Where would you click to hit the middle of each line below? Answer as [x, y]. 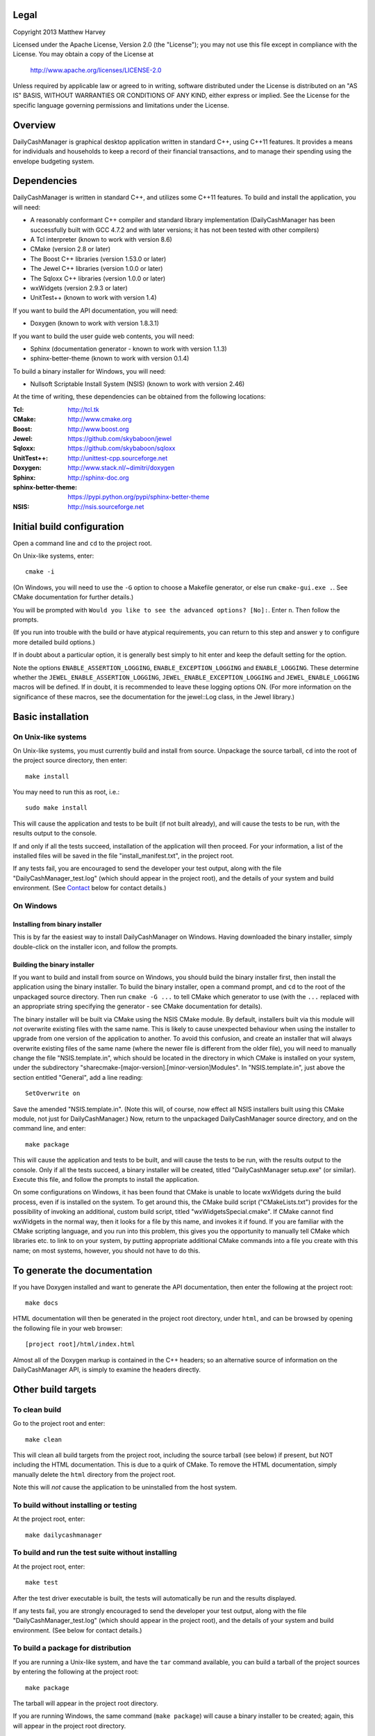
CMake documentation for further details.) [73, 597]
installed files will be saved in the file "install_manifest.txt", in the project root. [123, 856]
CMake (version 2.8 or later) [70, 249]
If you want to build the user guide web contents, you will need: [103, 336]
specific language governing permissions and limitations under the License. [121, 105]
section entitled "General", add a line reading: [78, 1077]
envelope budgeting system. [53, 161]
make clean [44, 1439]
